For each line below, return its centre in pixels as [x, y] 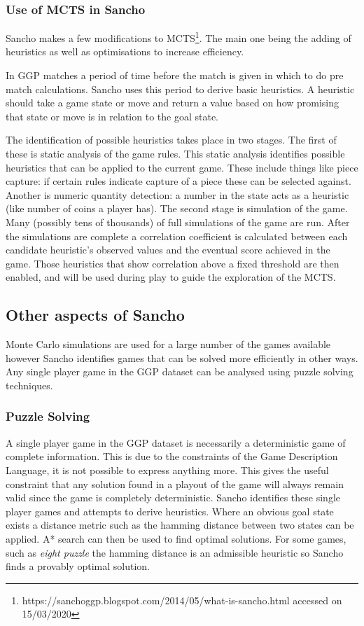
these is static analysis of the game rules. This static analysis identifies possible [175, 154]
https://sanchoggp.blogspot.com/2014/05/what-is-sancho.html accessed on [182, 600]
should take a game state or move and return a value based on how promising [173, 103]
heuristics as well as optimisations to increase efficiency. [125, 51]
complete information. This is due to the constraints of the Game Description [172, 456]
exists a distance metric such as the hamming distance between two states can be [180, 525]
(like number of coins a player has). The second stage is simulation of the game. [177, 208]
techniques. [29, 385]
